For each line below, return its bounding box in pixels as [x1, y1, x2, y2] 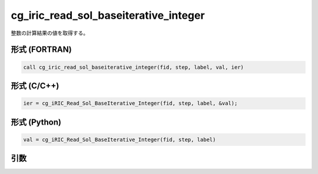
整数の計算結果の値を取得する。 [11, 29, 88, 36]
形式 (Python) [11, 117, 62, 127]
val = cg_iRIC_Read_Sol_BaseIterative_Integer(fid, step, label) [23, 136, 216, 143]
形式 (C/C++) [11, 81, 59, 91]
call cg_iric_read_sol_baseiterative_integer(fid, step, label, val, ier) [23, 63, 244, 71]
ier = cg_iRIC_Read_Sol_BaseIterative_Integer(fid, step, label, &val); [23, 100, 238, 107]
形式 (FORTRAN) [11, 45, 72, 55]
